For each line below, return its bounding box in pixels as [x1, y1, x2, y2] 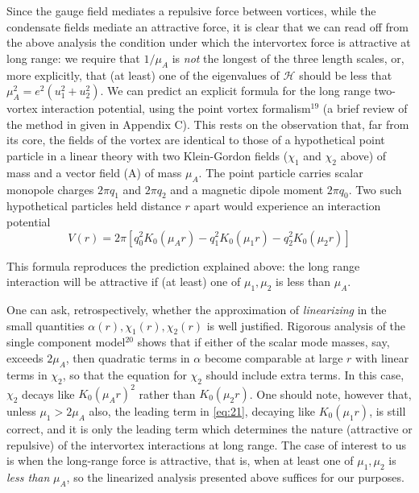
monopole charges [6, 180, 94, 197]
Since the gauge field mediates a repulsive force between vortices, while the [6, 2, 376, 19]
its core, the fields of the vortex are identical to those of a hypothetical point [6, 131, 385, 148]
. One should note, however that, [249, 385, 412, 401]
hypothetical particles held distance [6, 197, 181, 214]
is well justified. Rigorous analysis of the [206, 317, 406, 333]
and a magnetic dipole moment [170, 180, 324, 197]
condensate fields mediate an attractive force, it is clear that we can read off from [6, 18, 409, 35]
